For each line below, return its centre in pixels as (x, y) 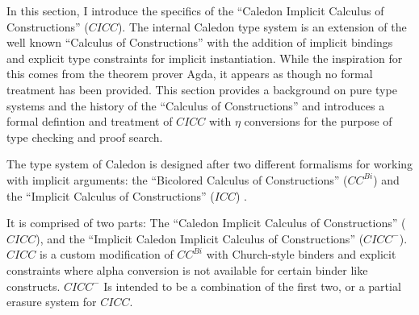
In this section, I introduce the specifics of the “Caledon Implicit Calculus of (195, 10)
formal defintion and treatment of (90, 121)
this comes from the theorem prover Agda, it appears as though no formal (190, 74)
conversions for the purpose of (318, 121)
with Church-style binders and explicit (301, 254)
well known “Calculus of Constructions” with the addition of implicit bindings (200, 42)
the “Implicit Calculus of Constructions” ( (111, 195)
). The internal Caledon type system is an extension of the (262, 26)
